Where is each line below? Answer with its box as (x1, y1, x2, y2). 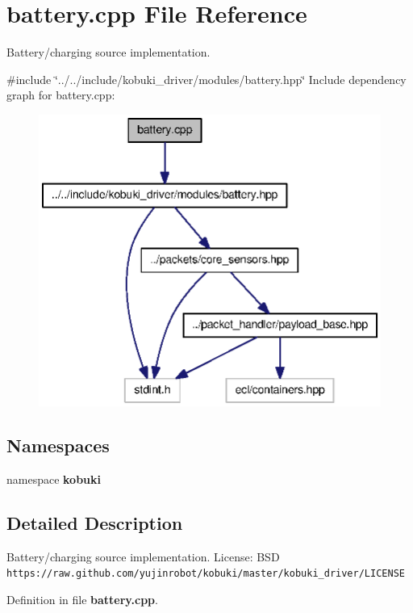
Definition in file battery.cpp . (6, 590, 158, 607)
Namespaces (6, 432, 110, 457)
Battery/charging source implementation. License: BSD (6, 548, 280, 565)
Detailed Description (6, 510, 183, 535)
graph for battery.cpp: (6, 86, 115, 103)
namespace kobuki (6, 470, 102, 487)
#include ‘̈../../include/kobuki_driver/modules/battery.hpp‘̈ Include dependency (6, 70, 407, 87)
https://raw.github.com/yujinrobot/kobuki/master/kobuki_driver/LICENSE (6, 568, 405, 580)
